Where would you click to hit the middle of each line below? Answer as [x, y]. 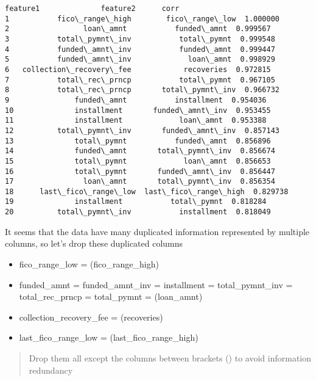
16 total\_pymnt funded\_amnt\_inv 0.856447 [140, 171]
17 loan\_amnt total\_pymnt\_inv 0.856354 [140, 182]
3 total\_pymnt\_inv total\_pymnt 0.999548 [140, 39]
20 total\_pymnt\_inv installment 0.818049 [138, 212]
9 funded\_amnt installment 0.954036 [136, 100]
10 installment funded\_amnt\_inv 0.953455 [138, 110]
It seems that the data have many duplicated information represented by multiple [157, 231]
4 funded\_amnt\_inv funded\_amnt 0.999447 [140, 49]
